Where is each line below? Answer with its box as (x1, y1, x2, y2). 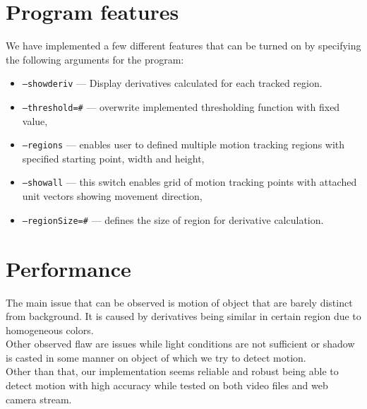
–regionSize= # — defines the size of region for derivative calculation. (22, 212, 324, 227)
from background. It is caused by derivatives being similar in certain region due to (6, 309, 361, 324)
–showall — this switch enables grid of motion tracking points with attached (22, 174, 357, 189)
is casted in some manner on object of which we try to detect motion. (6, 350, 306, 364)
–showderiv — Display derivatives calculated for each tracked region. (22, 76, 323, 90)
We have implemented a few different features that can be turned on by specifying (6, 38, 361, 53)
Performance (6, 254, 131, 283)
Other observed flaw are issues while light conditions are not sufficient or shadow (6, 336, 355, 351)
